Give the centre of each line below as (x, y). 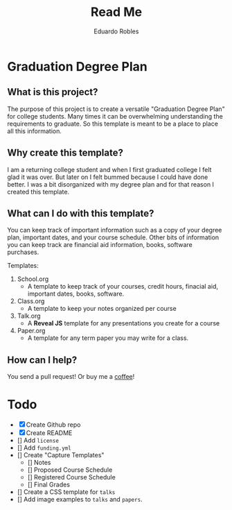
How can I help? (42, 360)
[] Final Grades (49, 485)
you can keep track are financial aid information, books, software (100, 245)
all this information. (35, 131)
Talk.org (29, 316)
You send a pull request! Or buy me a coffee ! (71, 377)
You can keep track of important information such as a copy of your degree (115, 230)
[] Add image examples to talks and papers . (80, 500)
